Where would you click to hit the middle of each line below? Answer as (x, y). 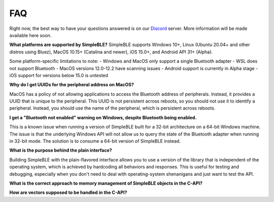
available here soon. (30, 35)
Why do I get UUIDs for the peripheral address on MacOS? (72, 85)
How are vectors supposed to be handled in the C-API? (68, 192)
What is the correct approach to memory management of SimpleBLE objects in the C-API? (106, 183)
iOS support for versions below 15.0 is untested (59, 75)
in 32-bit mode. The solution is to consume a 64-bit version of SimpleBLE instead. (95, 141)
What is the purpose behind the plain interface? (61, 150)
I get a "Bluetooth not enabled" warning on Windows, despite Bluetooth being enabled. (103, 117)
